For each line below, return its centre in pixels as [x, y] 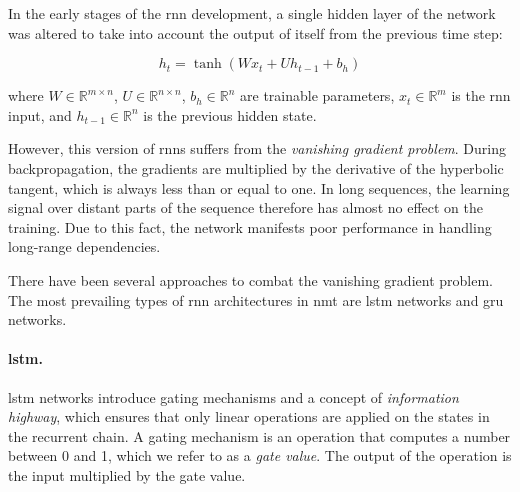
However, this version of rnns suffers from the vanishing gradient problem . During [257, 148]
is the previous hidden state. [230, 114]
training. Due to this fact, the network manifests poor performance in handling [250, 226]
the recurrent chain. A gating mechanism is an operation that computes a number [259, 435]
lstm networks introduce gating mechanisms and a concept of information [233, 396]
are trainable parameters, [317, 95]
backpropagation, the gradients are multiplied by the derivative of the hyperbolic [256, 167]
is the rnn [481, 95]
